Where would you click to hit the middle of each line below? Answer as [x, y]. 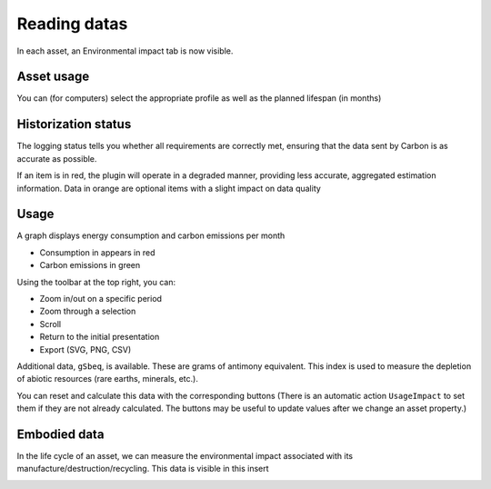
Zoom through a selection [88, 311]
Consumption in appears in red [97, 252]
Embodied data [60, 434]
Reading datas [72, 24]
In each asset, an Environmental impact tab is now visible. [125, 51]
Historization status [74, 124]
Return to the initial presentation [100, 337]
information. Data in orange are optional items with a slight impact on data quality [169, 188]
